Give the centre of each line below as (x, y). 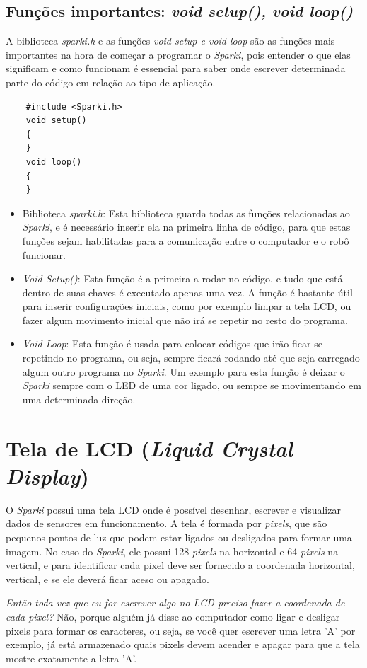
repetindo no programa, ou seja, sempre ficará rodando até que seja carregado (191, 358)
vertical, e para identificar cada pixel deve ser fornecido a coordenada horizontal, (180, 565)
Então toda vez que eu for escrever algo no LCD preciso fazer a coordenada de (175, 603)
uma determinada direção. (79, 399)
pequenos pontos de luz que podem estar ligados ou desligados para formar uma (179, 537)
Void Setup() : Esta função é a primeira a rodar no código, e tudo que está (182, 278)
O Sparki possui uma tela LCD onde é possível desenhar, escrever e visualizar (173, 509)
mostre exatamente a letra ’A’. (71, 658)
